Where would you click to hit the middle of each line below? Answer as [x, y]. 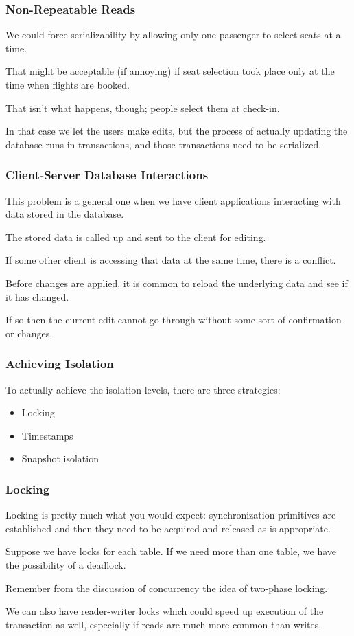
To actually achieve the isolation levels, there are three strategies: [143, 389]
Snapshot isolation [60, 458]
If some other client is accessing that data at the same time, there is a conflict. [171, 260]
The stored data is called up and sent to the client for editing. [136, 237]
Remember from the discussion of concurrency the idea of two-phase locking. [167, 588]
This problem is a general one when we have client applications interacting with [173, 200]
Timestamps [47, 435]
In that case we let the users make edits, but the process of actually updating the [177, 131]
